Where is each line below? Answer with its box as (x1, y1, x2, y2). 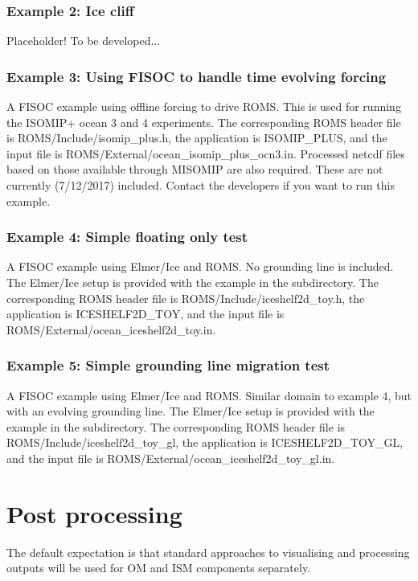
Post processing (6, 497, 182, 530)
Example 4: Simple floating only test (6, 227, 248, 247)
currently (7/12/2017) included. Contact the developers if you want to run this (6, 177, 395, 193)
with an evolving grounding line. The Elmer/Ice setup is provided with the (6, 403, 375, 419)
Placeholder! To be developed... (6, 32, 161, 49)
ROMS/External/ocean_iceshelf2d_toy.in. (6, 321, 216, 338)
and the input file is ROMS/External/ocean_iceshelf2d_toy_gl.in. (6, 449, 335, 466)
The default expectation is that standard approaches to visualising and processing (6, 543, 410, 560)
